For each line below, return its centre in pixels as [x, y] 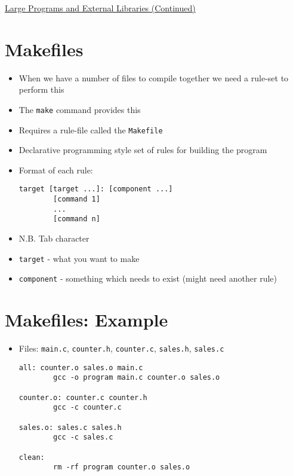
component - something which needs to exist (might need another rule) [148, 278]
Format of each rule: [56, 170]
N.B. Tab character [54, 238]
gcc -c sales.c [83, 437]
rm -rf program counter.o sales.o [122, 467]
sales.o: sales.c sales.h [70, 427]
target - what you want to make [79, 258]
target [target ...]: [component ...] [96, 189]
